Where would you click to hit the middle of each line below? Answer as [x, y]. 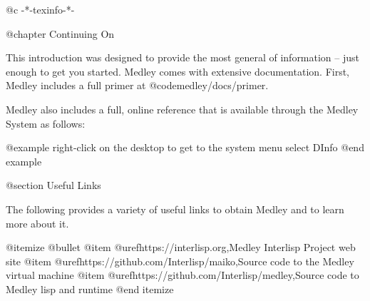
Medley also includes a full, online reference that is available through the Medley [182, 109]
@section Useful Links [53, 185]
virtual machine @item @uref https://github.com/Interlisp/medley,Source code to [183, 275]
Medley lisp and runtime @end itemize [90, 289]
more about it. [37, 223]
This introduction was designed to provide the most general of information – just [183, 57]
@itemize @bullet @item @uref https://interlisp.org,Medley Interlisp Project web [181, 247]
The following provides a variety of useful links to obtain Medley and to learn [175, 209]
